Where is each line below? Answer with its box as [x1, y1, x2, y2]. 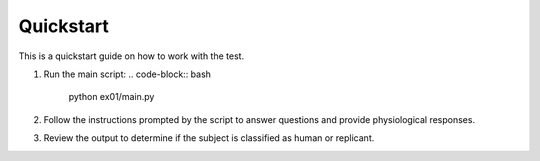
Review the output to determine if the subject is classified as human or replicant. [43, 132, 375, 144]
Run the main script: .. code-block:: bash [43, 68, 212, 80]
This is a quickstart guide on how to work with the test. [18, 50, 245, 62]
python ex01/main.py [68, 91, 155, 103]
